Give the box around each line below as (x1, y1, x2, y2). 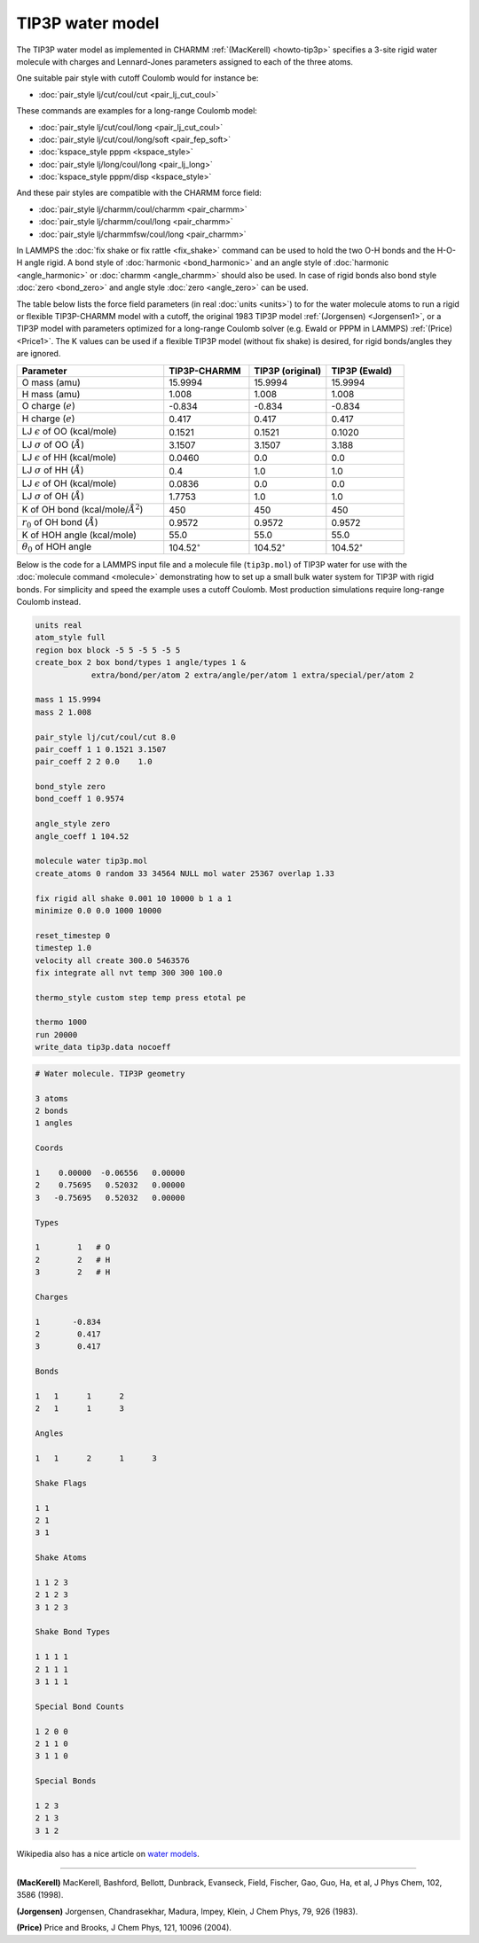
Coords (35, 1143, 64, 1153)
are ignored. (16, 349, 61, 359)
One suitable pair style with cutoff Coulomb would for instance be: (16, 73, 259, 83)
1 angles (35, 1118, 74, 1128)
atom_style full (35, 632, 106, 643)
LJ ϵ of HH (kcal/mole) (21, 451, 117, 464)
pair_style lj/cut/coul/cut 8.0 (35, 732, 177, 742)
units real (35, 620, 82, 630)
